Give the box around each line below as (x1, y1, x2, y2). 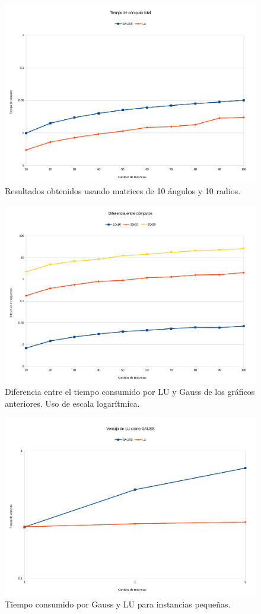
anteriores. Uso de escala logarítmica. (5, 397, 140, 409)
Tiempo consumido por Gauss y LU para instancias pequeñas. (5, 597, 231, 610)
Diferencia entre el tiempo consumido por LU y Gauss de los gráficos (5, 385, 255, 398)
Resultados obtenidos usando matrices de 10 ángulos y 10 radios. (5, 185, 241, 197)
